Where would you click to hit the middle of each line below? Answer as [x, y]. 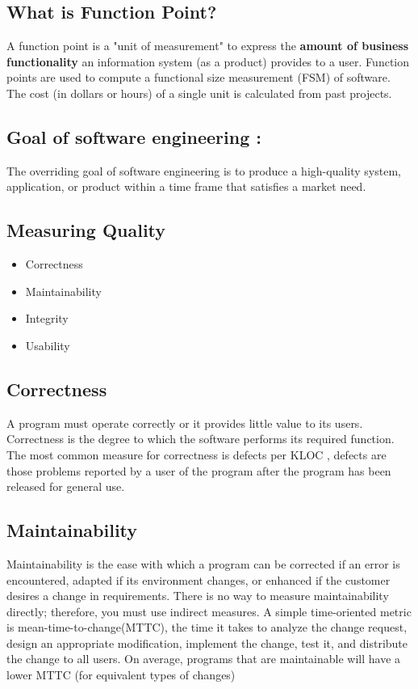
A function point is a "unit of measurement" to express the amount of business [208, 46]
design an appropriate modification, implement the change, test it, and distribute [207, 643]
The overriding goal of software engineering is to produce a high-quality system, [204, 170]
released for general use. [66, 486]
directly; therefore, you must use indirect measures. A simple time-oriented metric [209, 611]
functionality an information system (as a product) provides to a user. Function [208, 61]
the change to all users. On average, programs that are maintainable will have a [204, 659]
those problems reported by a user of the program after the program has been [199, 470]
